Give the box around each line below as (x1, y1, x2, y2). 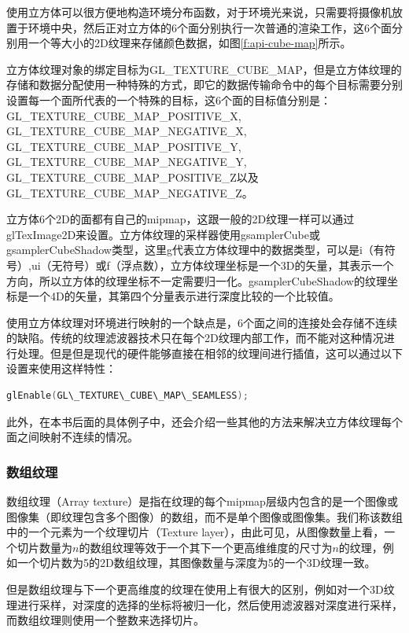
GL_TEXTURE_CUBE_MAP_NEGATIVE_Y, (6, 153, 247, 170)
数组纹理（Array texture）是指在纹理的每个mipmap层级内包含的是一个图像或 (6, 493, 398, 510)
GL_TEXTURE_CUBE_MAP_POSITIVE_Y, (6, 138, 241, 154)
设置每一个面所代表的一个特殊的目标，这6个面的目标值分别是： (6, 91, 331, 108)
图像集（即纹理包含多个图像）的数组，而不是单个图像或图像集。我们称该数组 (6, 508, 403, 524)
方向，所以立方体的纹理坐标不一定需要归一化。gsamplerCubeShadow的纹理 (6, 272, 387, 289)
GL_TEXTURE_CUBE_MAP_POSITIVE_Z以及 (6, 168, 259, 185)
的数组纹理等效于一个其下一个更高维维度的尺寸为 (79, 539, 333, 555)
